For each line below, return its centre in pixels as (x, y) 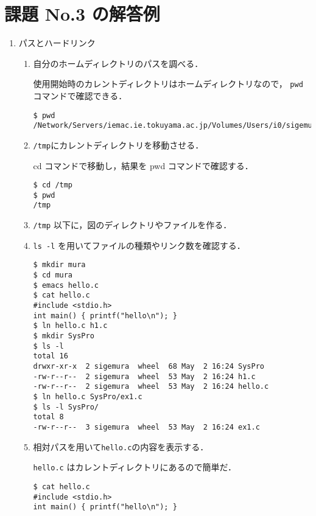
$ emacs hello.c (66, 285)
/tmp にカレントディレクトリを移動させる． (118, 145)
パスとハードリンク (57, 43)
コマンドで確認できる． (80, 95)
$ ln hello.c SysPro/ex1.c (88, 396)
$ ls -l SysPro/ (66, 407)
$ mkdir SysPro (64, 336)
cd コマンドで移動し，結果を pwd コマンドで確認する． (143, 165)
